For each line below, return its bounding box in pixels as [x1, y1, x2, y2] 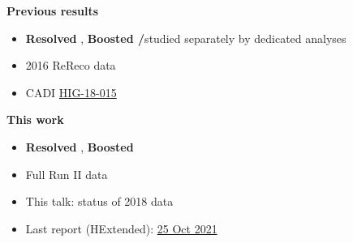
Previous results [6, 2, 99, 19]
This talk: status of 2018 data [25, 193, 174, 210]
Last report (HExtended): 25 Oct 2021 [25, 220, 217, 237]
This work [6, 111, 64, 128]
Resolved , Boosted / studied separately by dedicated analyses [25, 29, 347, 46]
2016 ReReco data [25, 57, 116, 74]
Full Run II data [25, 165, 108, 182]
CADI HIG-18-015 [25, 83, 117, 100]
